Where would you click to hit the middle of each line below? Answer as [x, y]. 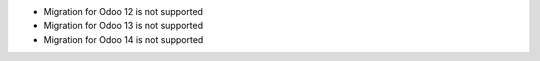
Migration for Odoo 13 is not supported [123, 26]
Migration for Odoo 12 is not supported [123, 11]
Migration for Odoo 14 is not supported [123, 39]
